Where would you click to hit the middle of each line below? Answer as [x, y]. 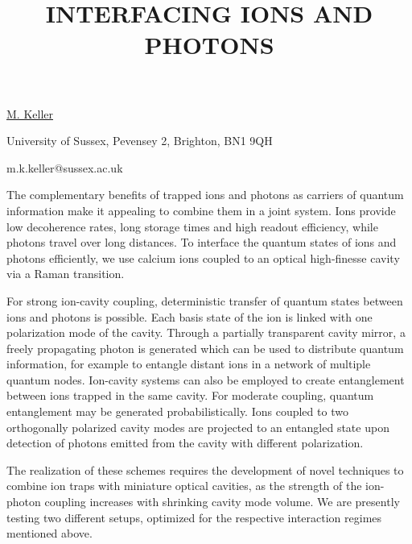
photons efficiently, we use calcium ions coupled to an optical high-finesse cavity [203, 257]
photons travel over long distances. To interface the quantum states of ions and [202, 242]
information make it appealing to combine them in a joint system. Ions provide [201, 210]
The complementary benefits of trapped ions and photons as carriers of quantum [205, 195]
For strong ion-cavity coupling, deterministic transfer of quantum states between [205, 300]
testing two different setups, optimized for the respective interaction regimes [194, 517]
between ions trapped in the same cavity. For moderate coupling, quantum [190, 395]
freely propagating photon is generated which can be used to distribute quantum [205, 348]
